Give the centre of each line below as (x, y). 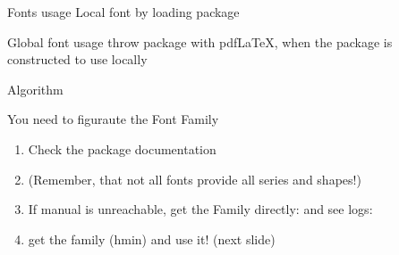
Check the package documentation (122, 148)
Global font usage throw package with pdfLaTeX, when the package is (200, 41)
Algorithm (35, 89)
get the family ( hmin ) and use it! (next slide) (152, 239)
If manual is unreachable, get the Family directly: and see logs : (200, 209)
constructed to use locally (77, 59)
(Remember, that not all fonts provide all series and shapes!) (195, 179)
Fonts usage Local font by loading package (123, 12)
